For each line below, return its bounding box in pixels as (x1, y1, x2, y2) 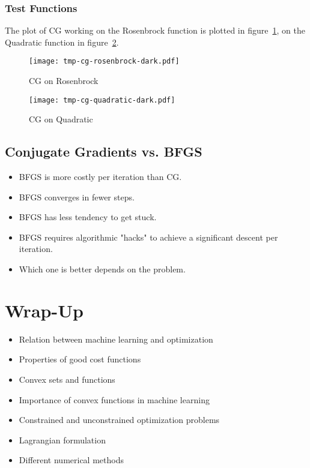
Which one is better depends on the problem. (19, 263, 186, 275)
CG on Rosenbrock (29, 74, 99, 87)
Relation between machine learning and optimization (19, 332, 213, 345)
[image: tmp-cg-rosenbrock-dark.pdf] (29, 57, 180, 66)
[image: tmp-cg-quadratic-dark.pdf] (29, 95, 175, 104)
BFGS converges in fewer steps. (19, 190, 135, 203)
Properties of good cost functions (19, 353, 141, 365)
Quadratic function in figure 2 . (5, 35, 119, 48)
